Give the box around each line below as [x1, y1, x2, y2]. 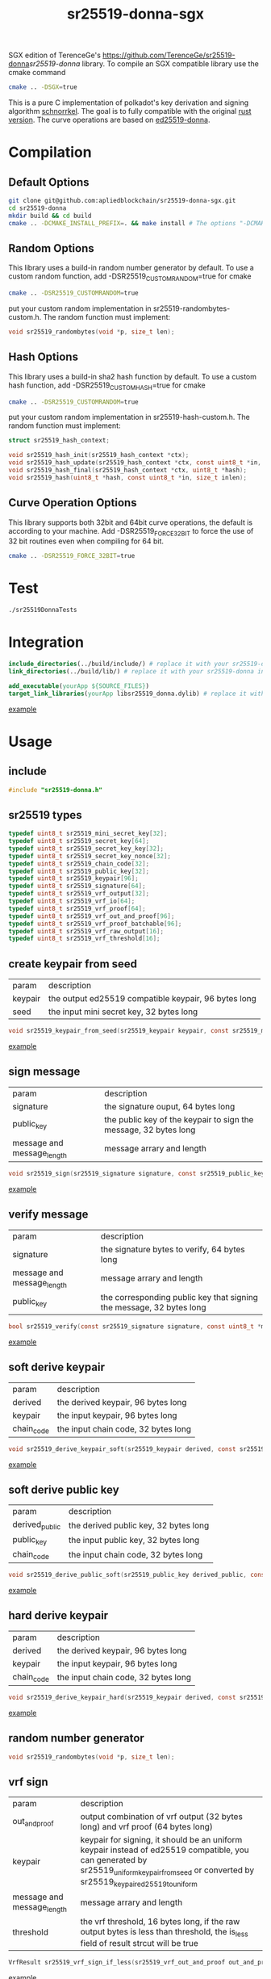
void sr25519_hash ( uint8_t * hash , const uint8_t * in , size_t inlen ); [8, 473, 248, 481]
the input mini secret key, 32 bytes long [48, 1006, 198, 1017]
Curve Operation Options [8, 496, 137, 509]
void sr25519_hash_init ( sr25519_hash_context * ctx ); [8, 451, 190, 459]
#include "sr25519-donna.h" [8, 786, 103, 794]
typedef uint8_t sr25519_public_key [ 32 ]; [8, 867, 150, 875]
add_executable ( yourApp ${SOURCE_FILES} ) [8, 681, 150, 690]
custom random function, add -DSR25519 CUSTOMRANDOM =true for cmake [8, 271, 252, 283]
